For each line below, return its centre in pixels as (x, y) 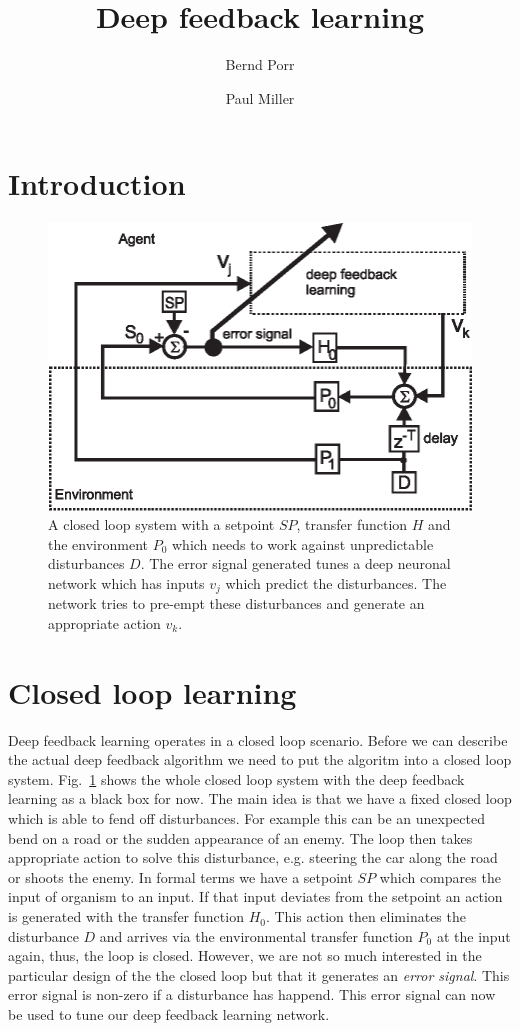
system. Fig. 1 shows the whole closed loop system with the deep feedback (236, 778)
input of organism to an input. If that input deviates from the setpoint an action (255, 896)
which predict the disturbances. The (336, 582)
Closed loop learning (152, 691)
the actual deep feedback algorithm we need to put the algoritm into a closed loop (260, 759)
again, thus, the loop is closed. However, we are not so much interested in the (245, 955)
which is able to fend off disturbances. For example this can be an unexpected (246, 818)
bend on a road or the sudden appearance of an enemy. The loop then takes (240, 837)
